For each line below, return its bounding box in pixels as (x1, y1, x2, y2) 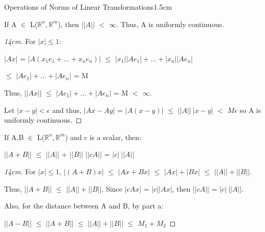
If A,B (4, 131, 24, 142)
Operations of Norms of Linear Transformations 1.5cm (4, 2, 172, 12)
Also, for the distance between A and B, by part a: (4, 200, 164, 211)
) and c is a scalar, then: (65, 131, 141, 142)
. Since (101, 183, 123, 194)
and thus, (52, 104, 82, 115)
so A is (239, 104, 261, 115)
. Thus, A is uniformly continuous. (116, 18, 224, 29)
